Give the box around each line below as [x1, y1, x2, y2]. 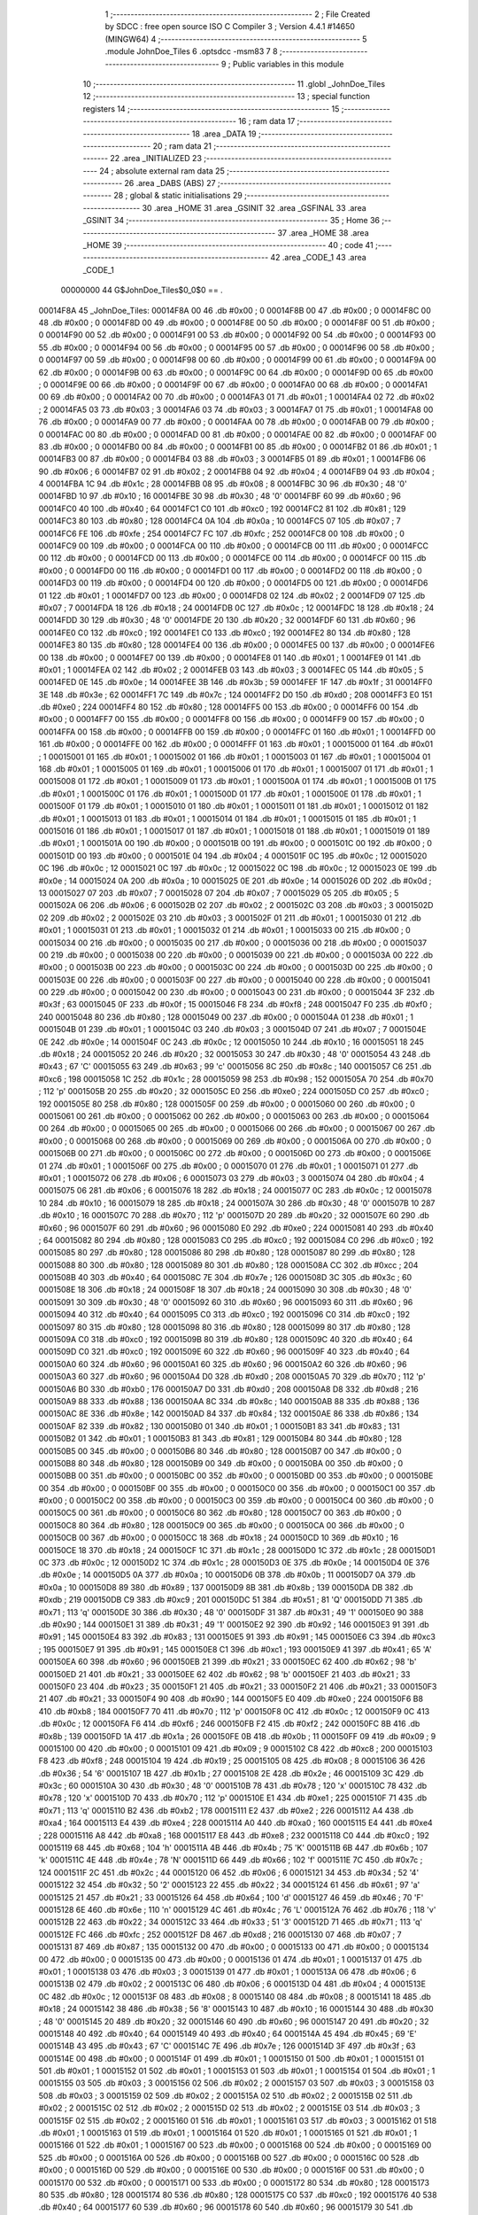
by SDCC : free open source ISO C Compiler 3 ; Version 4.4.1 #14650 [104, 21, 356, 32]
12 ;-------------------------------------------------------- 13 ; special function [82, 91, 371, 102]
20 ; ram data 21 [152, 140, 212, 151]
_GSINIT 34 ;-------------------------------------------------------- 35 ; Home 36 [82, 215, 381, 226]
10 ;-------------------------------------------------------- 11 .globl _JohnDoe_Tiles [82, 78, 385, 89]
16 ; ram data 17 [237, 116, 296, 127]
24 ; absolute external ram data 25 [98, 165, 225, 176]
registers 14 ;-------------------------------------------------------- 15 [82, 103, 340, 114]
